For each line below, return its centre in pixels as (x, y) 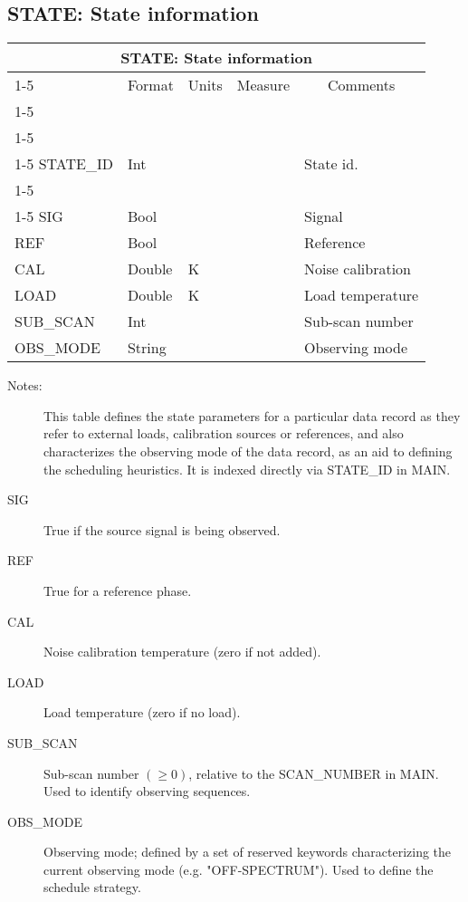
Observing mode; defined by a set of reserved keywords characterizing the (248, 852)
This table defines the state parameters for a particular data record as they (252, 415)
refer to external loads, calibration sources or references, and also (224, 433)
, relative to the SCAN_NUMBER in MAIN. (314, 773)
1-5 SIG (39, 216)
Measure (263, 85)
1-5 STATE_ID (64, 164)
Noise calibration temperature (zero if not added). (182, 652)
